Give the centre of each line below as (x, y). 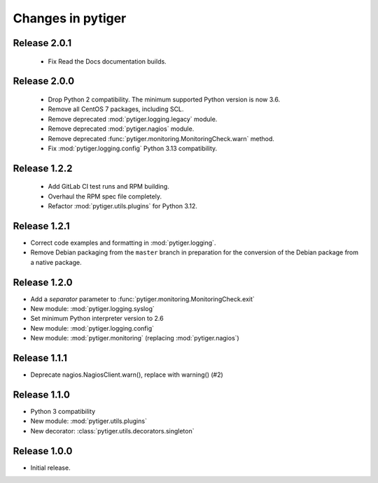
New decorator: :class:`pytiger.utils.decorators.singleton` (112, 431)
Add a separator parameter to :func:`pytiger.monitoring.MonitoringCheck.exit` (142, 299)
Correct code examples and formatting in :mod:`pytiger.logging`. (123, 243)
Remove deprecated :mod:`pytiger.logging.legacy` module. (133, 119)
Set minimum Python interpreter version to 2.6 (97, 319)
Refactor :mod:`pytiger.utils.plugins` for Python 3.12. (122, 206)
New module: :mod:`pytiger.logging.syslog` (92, 309)
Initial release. (50, 468)
